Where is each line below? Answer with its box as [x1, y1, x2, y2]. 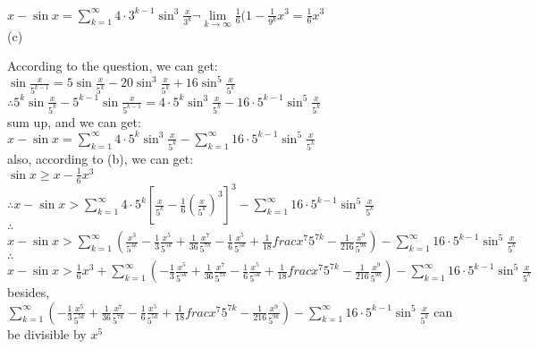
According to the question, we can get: [7, 56, 218, 75]
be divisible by [7, 324, 87, 343]
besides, [7, 283, 50, 302]
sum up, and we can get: [7, 112, 141, 131]
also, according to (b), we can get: [7, 149, 194, 167]
